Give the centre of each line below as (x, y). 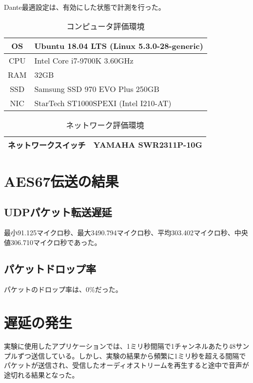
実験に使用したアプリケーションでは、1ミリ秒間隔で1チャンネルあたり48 (120, 346)
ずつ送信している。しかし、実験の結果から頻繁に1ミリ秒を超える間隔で (132, 355)
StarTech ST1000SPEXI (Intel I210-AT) (103, 103)
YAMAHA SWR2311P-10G (148, 145)
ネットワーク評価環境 (105, 125)
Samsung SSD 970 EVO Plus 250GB (97, 89)
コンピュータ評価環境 (106, 26)
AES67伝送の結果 (61, 181)
